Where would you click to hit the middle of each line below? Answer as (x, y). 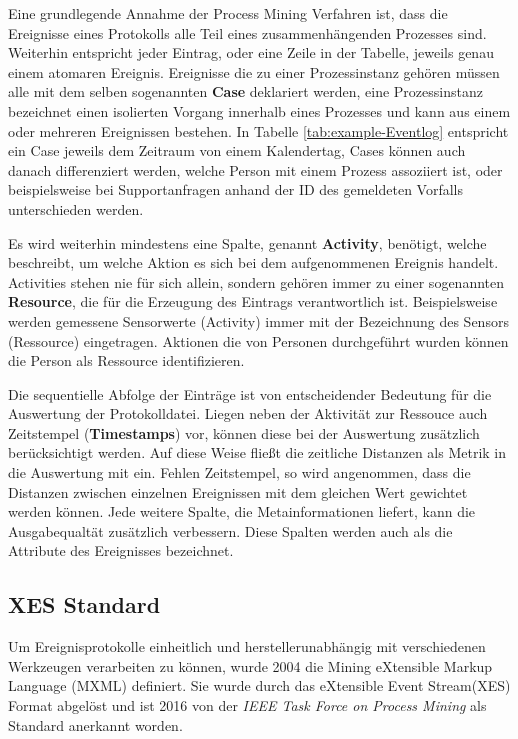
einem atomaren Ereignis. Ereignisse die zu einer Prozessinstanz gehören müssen (254, 71)
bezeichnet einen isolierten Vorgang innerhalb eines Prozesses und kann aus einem (259, 110)
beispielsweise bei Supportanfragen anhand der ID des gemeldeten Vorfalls (235, 189)
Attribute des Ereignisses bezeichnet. (121, 550)
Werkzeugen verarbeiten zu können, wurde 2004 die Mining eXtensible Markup (250, 665)
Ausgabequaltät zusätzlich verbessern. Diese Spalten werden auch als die (230, 530)
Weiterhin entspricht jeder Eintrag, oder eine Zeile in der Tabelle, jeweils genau (251, 52)
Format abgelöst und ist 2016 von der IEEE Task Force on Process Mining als (247, 705)
